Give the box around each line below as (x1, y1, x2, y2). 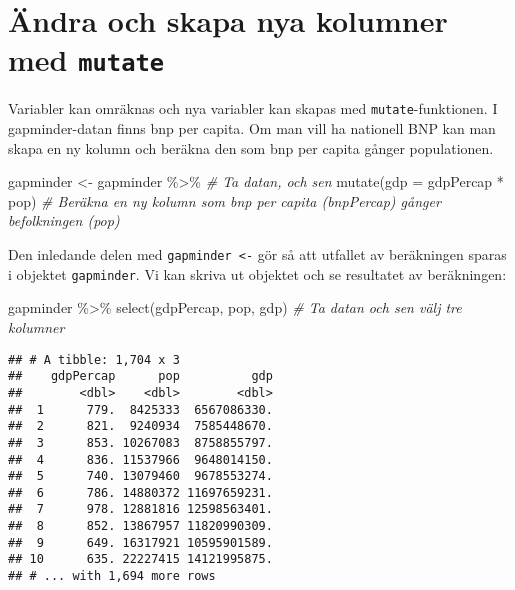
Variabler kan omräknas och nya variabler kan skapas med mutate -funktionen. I (8, 98, 498, 119)
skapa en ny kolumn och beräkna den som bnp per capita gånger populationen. (8, 137, 494, 158)
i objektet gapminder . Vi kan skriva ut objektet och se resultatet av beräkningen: (8, 263, 507, 284)
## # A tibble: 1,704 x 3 (8, 352, 180, 367)
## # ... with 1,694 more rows (8, 569, 216, 584)
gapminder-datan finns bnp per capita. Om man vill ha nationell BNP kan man (8, 118, 496, 139)
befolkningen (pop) (8, 210, 120, 231)
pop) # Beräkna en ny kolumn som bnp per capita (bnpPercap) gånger (8, 190, 441, 211)
